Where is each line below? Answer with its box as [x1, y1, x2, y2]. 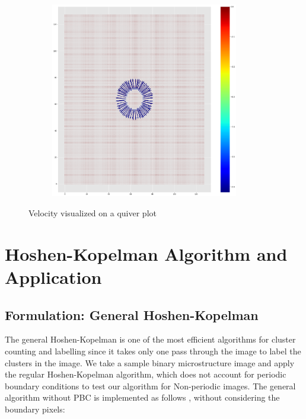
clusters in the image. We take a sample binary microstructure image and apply [5, 356, 295, 369]
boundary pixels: [5, 402, 65, 415]
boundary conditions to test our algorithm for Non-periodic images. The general [5, 379, 296, 392]
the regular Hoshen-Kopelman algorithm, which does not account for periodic [5, 368, 286, 380]
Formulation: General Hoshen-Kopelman [5, 305, 259, 324]
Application [5, 265, 102, 289]
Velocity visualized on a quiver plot [28, 207, 157, 219]
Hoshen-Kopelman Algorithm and [5, 241, 288, 266]
